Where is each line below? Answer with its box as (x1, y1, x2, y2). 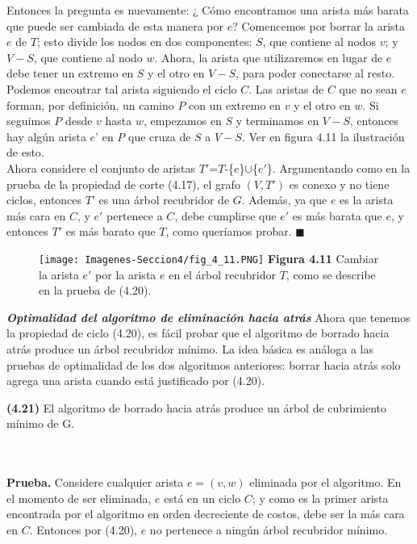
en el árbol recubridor (169, 266, 276, 282)
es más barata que (292, 207, 382, 224)
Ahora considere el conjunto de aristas (6, 159, 196, 176)
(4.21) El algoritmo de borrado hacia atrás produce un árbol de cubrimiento (6, 399, 387, 416)
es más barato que (65, 223, 156, 240)
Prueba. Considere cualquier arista (6, 474, 184, 491)
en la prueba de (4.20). (39, 282, 152, 299)
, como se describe (286, 266, 376, 282)
